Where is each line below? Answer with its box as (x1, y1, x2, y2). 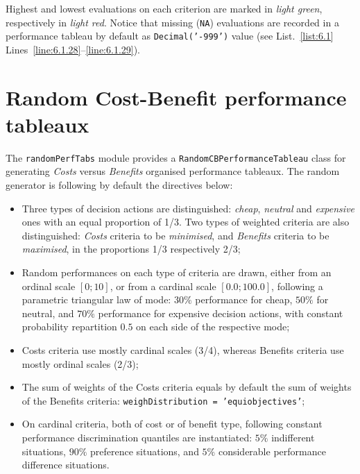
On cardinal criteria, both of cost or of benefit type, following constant (22, 416, 323, 431)
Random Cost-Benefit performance (6, 83, 347, 111)
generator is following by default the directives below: (6, 178, 233, 192)
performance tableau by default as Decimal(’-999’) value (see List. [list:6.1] (6, 28, 334, 43)
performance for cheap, (195, 292, 293, 307)
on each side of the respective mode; (136, 319, 290, 334)
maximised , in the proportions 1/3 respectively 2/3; (22, 242, 241, 256)
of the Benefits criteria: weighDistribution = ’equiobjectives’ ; (22, 393, 305, 407)
